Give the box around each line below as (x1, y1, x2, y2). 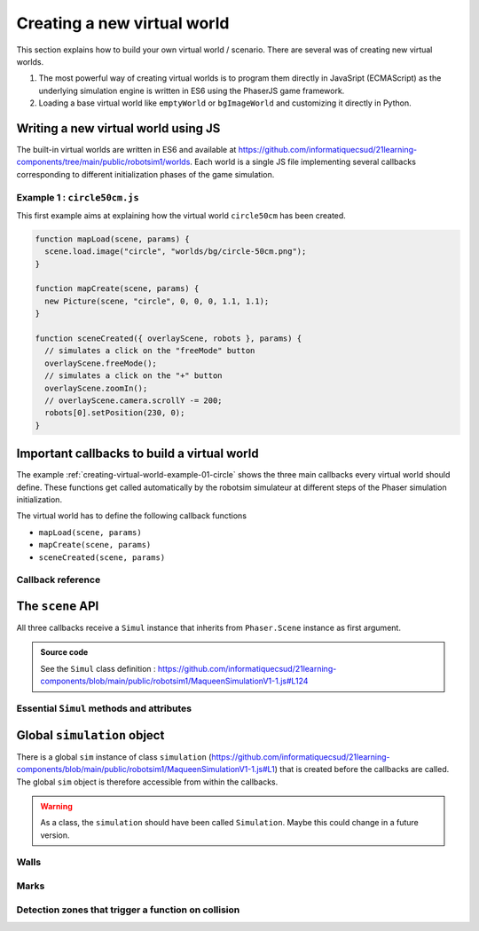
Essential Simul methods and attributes (16, 702, 192, 714)
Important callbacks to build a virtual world (16, 446, 259, 462)
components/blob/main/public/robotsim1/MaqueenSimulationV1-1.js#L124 (40, 675, 309, 687)
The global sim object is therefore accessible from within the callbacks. (16, 777, 279, 787)
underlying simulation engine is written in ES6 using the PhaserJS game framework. (38, 85, 345, 96)
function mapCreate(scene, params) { (35, 284, 200, 294)
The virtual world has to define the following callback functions (16, 510, 247, 521)
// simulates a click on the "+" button (44, 371, 223, 381)
